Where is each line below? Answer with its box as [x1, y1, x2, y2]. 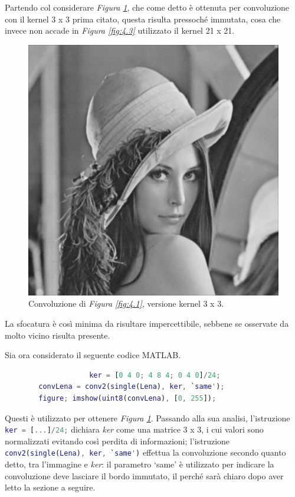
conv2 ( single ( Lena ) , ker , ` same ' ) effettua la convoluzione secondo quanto [5, 446, 286, 459]
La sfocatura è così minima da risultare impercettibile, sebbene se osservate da [5, 317, 289, 329]
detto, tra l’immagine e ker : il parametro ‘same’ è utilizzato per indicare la [5, 458, 274, 470]
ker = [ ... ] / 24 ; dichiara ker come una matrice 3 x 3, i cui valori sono [5, 423, 264, 436]
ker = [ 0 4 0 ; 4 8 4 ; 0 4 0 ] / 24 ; [89, 371, 221, 379]
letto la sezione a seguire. [5, 481, 96, 493]
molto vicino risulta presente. [5, 329, 110, 341]
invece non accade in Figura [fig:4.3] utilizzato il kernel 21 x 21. [5, 24, 235, 37]
